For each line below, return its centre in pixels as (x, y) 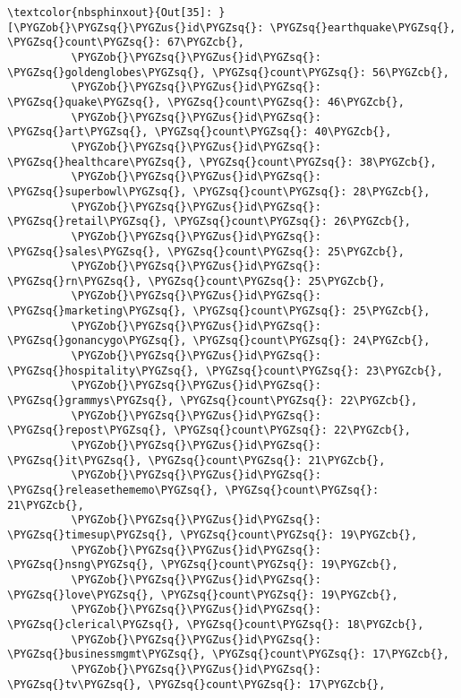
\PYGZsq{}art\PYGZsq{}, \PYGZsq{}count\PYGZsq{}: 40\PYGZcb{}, (200, 132)
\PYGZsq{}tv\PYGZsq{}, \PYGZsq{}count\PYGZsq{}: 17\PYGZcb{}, (196, 684)
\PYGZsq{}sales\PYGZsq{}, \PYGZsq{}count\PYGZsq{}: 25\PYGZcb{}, (206, 251)
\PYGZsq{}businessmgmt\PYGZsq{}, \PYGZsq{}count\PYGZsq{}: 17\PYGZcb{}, (228, 655)
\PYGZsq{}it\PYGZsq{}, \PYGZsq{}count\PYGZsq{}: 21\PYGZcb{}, (196, 460)
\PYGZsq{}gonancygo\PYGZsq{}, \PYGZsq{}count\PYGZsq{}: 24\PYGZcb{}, (219, 341)
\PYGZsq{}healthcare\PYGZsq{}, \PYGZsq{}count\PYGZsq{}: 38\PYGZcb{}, (222, 162)
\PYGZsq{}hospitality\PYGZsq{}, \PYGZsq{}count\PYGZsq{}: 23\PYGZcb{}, (225, 371)
